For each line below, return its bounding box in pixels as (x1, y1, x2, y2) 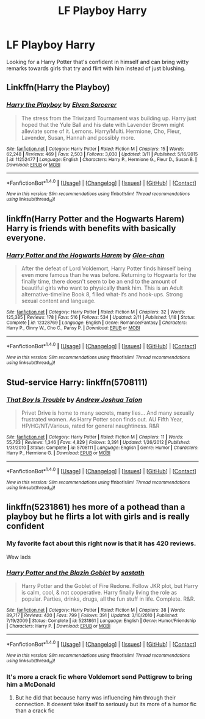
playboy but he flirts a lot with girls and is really (6, 512, 190, 522)
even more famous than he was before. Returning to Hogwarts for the (21, 271, 196, 279)
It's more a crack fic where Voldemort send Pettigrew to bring (6, 672, 193, 681)
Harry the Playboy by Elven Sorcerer (6, 101, 117, 109)
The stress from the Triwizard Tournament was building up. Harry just (21, 114, 196, 122)
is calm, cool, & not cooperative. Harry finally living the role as (21, 588, 178, 596)
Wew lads (6, 553, 31, 560)
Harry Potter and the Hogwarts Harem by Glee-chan (6, 251, 165, 259)
